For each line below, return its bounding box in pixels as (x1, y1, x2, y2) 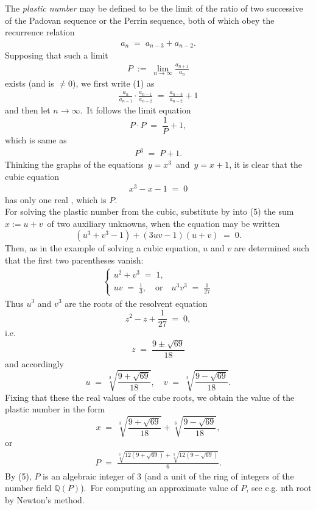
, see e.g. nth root (246, 481, 312, 494)
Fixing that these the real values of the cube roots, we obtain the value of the (5, 390, 295, 403)
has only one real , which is (5, 193, 107, 206)
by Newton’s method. (5, 493, 85, 506)
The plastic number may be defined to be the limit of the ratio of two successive (5, 2, 303, 14)
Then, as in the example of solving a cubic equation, (5, 242, 200, 254)
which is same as (5, 134, 67, 146)
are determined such (234, 242, 310, 254)
